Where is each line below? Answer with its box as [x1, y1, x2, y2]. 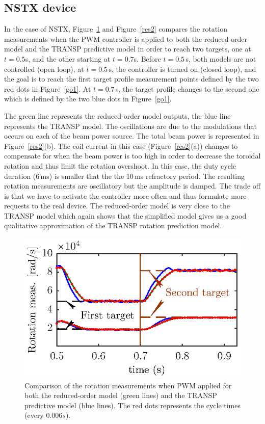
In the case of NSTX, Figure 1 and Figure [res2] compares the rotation [4, 23, 227, 34]
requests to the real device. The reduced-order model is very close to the [4, 200, 230, 211]
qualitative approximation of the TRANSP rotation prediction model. [4, 220, 222, 231]
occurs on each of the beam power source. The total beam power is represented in [4, 130, 259, 141]
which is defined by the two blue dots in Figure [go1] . [4, 93, 172, 104]
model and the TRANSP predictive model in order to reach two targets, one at [4, 43, 251, 54]
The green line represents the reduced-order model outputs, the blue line [4, 110, 231, 121]
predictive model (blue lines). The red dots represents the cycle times [24, 400, 241, 410]
